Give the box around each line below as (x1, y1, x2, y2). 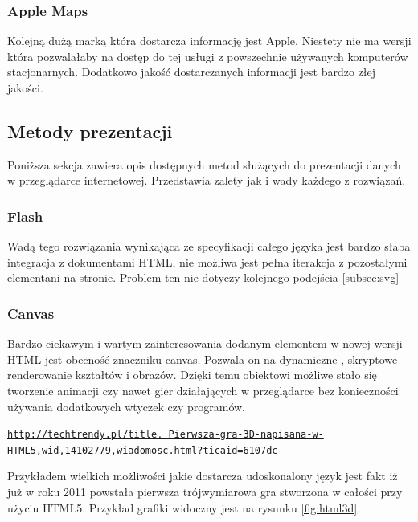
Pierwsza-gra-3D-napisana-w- (168, 429, 324, 441)
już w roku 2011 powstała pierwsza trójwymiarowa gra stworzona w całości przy (7, 483, 403, 500)
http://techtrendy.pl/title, (7, 429, 163, 441)
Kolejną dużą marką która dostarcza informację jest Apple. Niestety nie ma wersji (7, 32, 412, 49)
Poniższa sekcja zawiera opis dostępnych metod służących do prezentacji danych (7, 156, 401, 173)
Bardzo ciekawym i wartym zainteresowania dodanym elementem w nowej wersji (7, 335, 403, 352)
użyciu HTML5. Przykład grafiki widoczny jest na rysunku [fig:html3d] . (7, 499, 361, 516)
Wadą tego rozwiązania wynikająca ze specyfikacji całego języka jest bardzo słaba (7, 238, 411, 255)
